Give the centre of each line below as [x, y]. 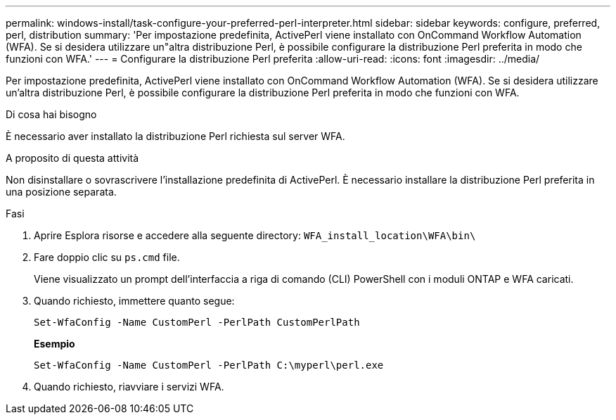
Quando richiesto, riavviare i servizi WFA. [129, 387]
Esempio [54, 344]
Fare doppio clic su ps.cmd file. [107, 257]
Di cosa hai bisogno [51, 114]
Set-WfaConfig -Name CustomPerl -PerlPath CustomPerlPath [197, 322]
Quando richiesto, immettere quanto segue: [134, 301]
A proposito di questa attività [72, 158]
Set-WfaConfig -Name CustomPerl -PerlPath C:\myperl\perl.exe [209, 365]
